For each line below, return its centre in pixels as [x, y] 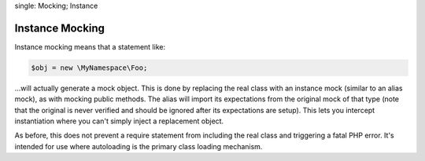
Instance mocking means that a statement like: [90, 46]
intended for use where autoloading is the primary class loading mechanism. [139, 146]
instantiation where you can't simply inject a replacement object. [119, 121]
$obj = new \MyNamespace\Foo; [89, 68]
